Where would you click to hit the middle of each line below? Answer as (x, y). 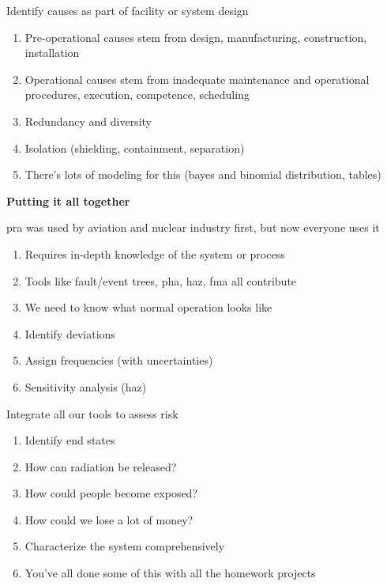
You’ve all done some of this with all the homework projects (170, 573)
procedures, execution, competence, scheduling (137, 95)
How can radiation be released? (101, 466)
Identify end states (70, 440)
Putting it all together (68, 200)
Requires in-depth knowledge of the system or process (155, 253)
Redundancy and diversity (88, 121)
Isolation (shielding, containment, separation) (135, 147)
